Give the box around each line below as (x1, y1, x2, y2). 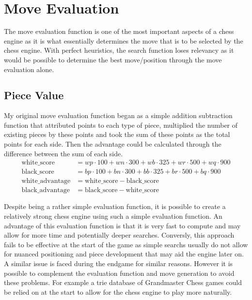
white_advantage (21, 178, 71, 185)
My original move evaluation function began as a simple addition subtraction (4, 110, 233, 120)
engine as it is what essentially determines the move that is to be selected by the (4, 35, 243, 45)
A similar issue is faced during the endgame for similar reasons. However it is (4, 258, 233, 268)
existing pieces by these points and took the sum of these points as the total (4, 129, 230, 139)
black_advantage (21, 187, 70, 194)
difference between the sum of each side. (4, 148, 123, 158)
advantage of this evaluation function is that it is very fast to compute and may (4, 220, 241, 230)
